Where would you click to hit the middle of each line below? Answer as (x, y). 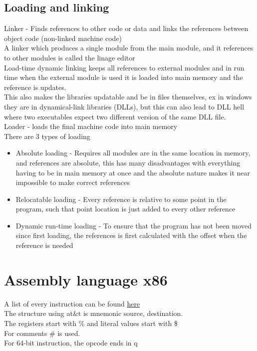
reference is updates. (35, 87)
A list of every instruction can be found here (72, 303)
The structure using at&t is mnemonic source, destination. (94, 313)
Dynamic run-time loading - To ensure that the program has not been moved (134, 225)
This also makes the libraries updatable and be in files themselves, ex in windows (128, 97)
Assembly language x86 (86, 279)
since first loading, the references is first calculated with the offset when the (131, 235)
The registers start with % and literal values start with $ (91, 323)
